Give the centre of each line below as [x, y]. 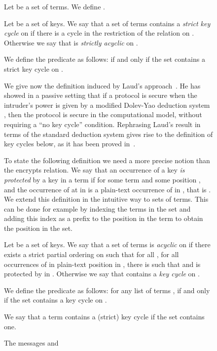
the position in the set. [38, 228]
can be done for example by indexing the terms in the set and [97, 208]
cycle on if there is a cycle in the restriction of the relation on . [99, 33]
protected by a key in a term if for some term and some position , [102, 179]
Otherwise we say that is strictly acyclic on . [71, 42]
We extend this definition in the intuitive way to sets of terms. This [106, 199]
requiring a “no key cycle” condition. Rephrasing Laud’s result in [102, 124]
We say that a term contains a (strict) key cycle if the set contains [104, 317]
